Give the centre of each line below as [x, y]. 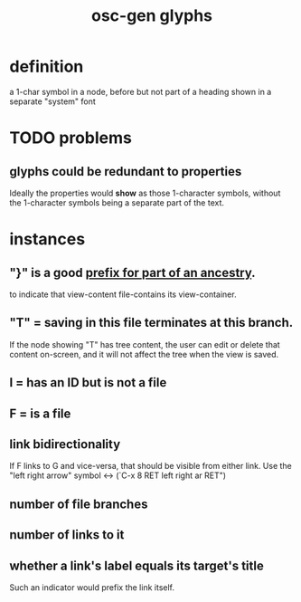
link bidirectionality [65, 444]
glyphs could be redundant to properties [126, 172]
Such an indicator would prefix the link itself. [92, 587]
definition [47, 67]
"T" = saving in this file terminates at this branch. [151, 323]
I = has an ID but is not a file [88, 382]
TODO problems [71, 138]
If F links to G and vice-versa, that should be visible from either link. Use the [150, 466]
